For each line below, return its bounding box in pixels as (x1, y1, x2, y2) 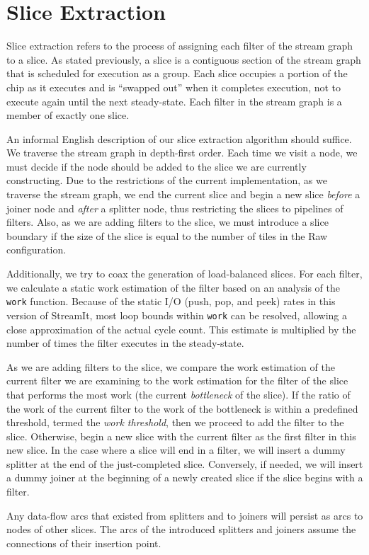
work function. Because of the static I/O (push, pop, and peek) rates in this (6, 294, 336, 309)
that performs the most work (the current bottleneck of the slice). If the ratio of (6, 387, 351, 401)
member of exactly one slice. (6, 108, 130, 122)
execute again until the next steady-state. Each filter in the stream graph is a (6, 93, 342, 108)
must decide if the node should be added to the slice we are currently (6, 159, 307, 173)
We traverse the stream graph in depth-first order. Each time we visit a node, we (6, 145, 358, 160)
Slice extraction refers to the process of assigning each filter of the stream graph (6, 38, 353, 53)
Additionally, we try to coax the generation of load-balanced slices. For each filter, (6, 266, 363, 281)
